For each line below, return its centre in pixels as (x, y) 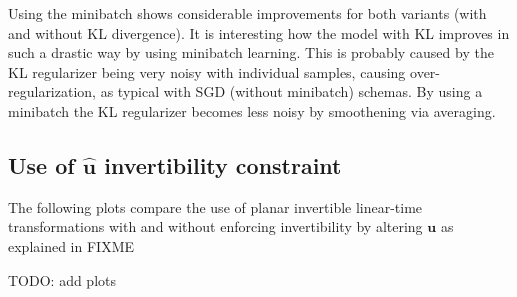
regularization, (52, 91)
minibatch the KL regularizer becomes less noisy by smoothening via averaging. (252, 110)
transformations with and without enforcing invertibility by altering (215, 226)
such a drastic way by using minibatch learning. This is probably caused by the (251, 52)
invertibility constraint (223, 164)
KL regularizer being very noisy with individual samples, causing (207, 71)
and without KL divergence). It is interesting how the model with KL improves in (259, 32)
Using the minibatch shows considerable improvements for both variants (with (247, 13)
